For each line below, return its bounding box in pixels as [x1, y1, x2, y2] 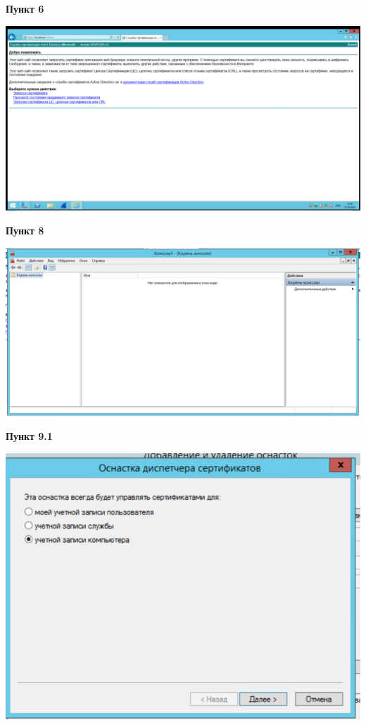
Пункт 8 [6, 223, 44, 238]
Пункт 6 [6, 1, 44, 15]
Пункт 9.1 [6, 429, 53, 443]
